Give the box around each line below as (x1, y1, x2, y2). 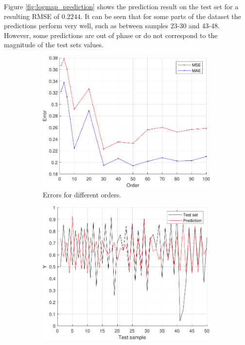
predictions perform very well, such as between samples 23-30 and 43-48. (4, 20, 220, 31)
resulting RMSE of (4, 11, 60, 21)
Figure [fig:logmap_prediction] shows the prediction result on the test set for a (4, 1, 239, 11)
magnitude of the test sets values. (4, 39, 104, 50)
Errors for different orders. (43, 189, 122, 199)
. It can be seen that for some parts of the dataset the (80, 11, 241, 21)
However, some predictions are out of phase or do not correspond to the (4, 30, 218, 40)
